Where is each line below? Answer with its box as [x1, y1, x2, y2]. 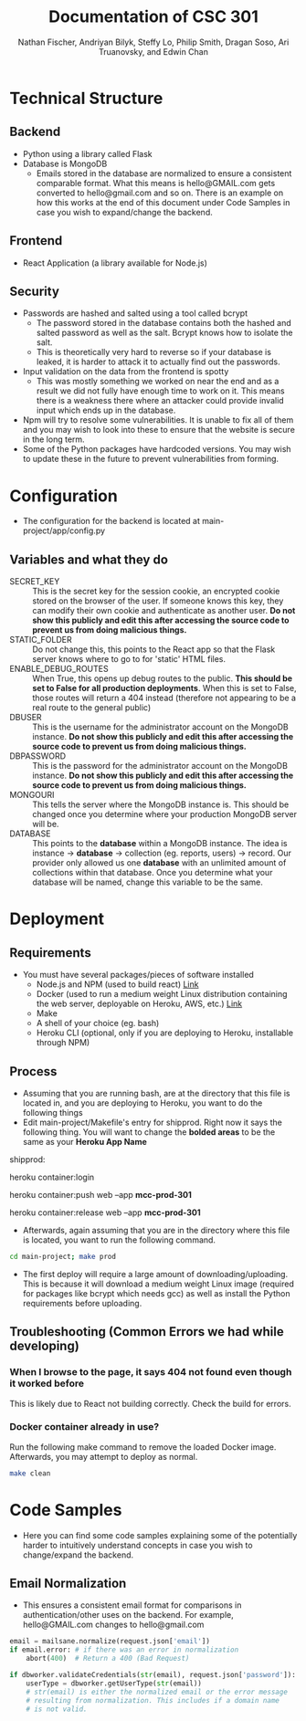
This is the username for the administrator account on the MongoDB [32, 721, 290, 732]
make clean [9, 1468, 51, 1478]
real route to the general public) [32, 702, 152, 713]
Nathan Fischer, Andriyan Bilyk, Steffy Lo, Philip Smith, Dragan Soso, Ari [17, 37, 290, 47]
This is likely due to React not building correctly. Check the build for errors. [9, 1398, 291, 1409]
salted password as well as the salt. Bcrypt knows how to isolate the [36, 327, 293, 339]
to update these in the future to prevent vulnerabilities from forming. [22, 454, 280, 465]
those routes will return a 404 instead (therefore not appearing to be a [32, 692, 297, 704]
